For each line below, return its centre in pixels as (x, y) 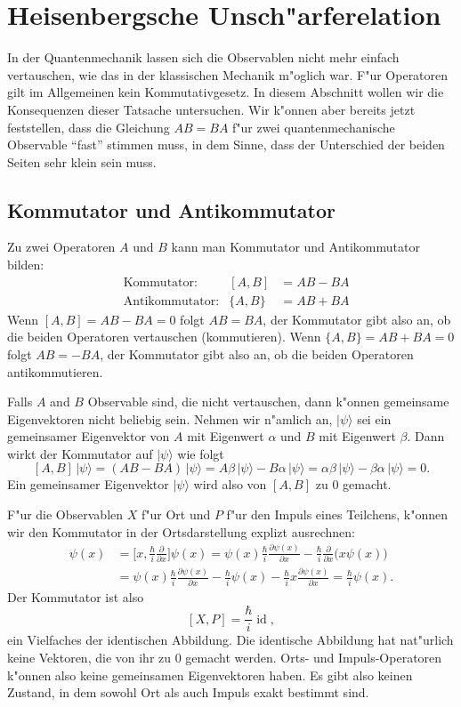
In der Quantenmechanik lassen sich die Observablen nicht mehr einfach (203, 57)
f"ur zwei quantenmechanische (314, 127)
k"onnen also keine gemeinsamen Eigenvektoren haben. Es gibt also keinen (210, 675)
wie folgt (201, 453)
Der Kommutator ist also (76, 596)
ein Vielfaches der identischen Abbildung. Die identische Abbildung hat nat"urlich (230, 640)
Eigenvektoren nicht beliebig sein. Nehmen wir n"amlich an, (170, 418)
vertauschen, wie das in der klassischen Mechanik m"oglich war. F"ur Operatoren (228, 74)
